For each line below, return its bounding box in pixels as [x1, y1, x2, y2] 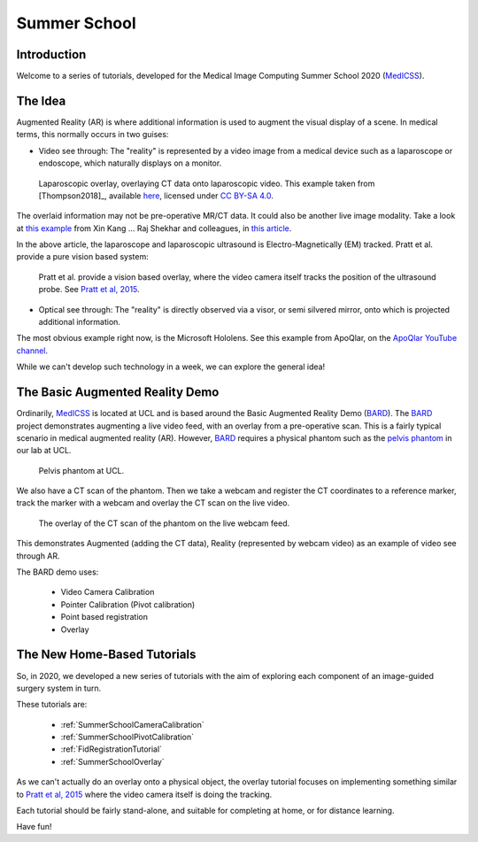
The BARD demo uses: [16, 567, 99, 577]
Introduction [16, 47, 87, 62]
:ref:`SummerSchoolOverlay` [60, 756, 166, 767]
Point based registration [60, 612, 148, 622]
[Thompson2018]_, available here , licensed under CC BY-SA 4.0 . [38, 190, 274, 201]
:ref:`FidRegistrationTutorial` [60, 744, 163, 754]
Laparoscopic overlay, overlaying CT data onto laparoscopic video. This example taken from [38, 178, 375, 189]
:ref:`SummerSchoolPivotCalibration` [60, 731, 195, 743]
